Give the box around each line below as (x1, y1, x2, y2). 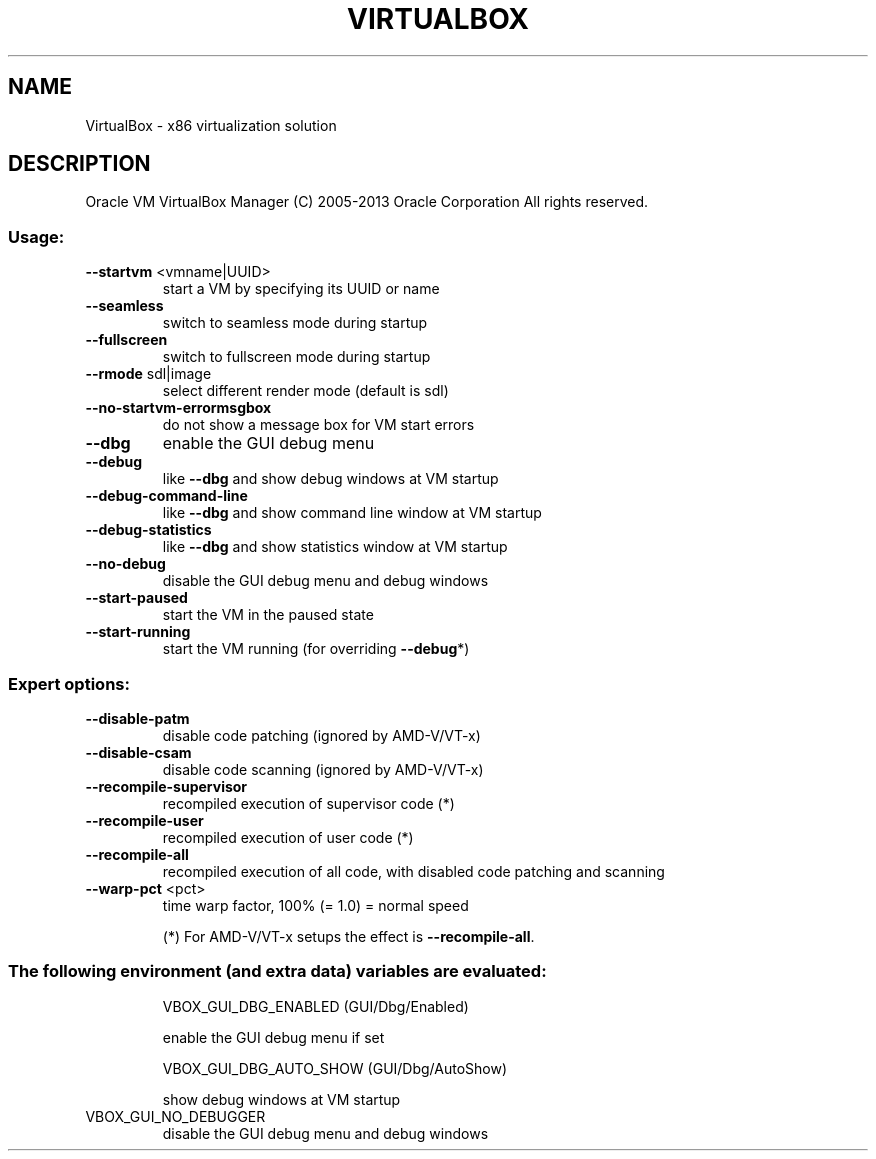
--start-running (85, 623, 191, 641)
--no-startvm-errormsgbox (85, 399, 272, 417)
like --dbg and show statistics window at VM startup (162, 538, 508, 556)
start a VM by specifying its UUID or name (162, 280, 440, 298)
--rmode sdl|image (85, 365, 212, 383)
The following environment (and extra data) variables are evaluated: (8, 961, 547, 982)
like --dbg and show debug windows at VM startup (162, 470, 499, 488)
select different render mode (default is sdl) (162, 382, 449, 400)
